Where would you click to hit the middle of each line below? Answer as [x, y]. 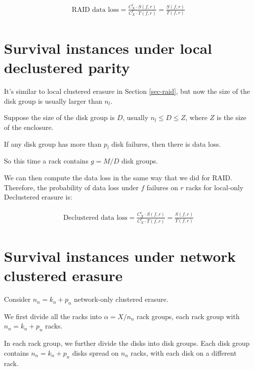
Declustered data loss [95, 218]
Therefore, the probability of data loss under [71, 187]
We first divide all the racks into [53, 316]
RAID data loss [95, 10]
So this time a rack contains [46, 161]
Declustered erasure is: [38, 197]
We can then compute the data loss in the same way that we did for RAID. [118, 178]
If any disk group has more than [53, 144]
